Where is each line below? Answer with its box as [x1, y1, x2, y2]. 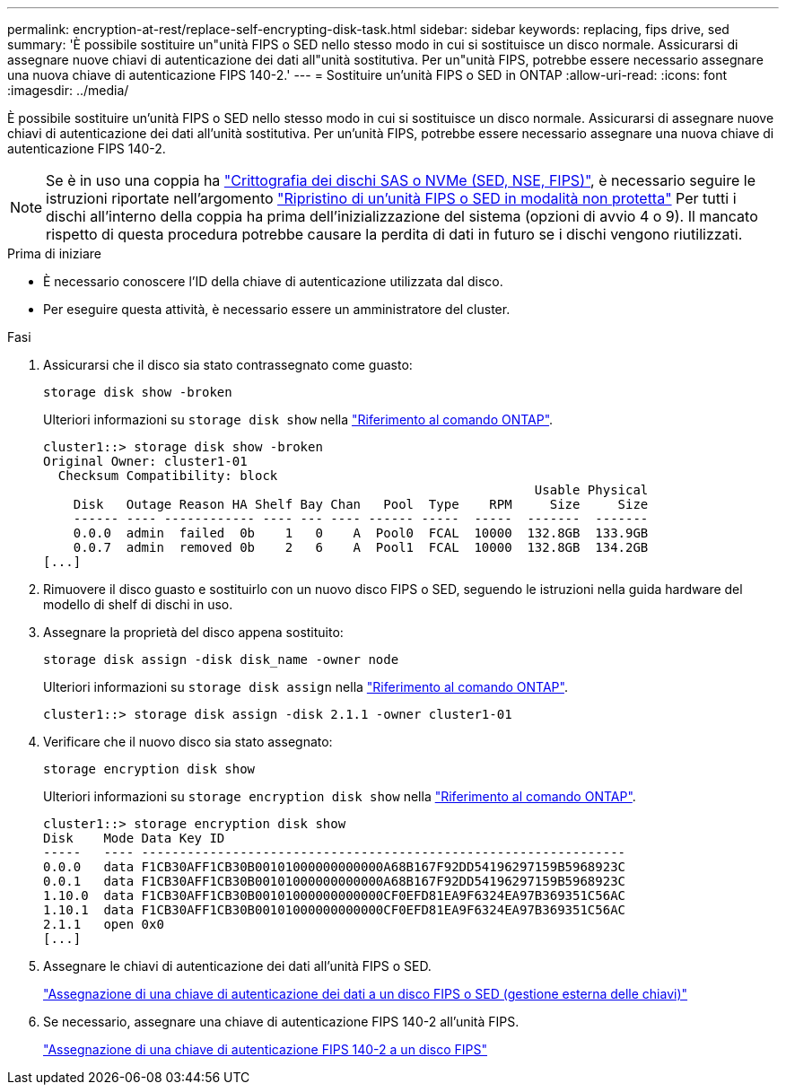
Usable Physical [534, 483, 649, 497]
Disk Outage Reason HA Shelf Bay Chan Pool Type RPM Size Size [73, 497, 649, 511]
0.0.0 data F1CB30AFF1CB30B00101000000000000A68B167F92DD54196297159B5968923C [43, 860, 626, 874]
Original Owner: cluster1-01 [43, 454, 248, 468]
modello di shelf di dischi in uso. [43, 597, 233, 612]
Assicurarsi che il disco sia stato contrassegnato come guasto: [43, 357, 413, 372]
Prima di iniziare [7, 246, 101, 261]
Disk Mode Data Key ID [43, 831, 225, 845]
